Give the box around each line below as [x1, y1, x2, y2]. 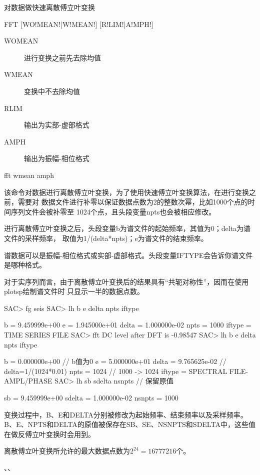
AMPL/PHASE [4, 375, 52, 386]
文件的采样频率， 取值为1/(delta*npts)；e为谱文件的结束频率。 [4, 232, 208, 243]
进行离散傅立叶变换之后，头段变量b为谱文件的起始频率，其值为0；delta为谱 [4, 223, 251, 233]
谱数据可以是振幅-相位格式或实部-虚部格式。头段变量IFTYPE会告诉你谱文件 [4, 249, 253, 260]
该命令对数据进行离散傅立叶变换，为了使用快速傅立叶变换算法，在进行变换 [4, 186, 249, 197]
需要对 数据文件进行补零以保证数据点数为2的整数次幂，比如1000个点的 [17, 196, 248, 207]
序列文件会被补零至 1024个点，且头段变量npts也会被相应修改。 [10, 206, 216, 216]
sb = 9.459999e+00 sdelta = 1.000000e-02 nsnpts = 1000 [4, 392, 178, 403]
